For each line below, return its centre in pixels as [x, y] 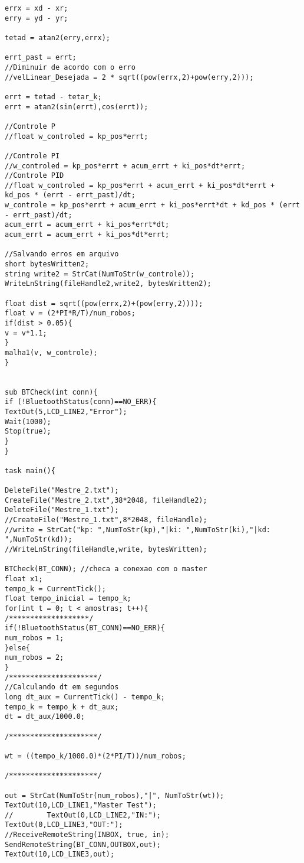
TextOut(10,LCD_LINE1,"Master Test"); [81, 805]
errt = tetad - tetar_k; [53, 97]
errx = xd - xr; [37, 8]
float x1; [24, 579]
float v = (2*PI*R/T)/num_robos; [70, 313]
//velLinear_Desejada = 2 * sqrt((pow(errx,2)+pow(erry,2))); [129, 77]
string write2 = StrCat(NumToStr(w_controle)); [100, 274]
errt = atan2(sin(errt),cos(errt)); [77, 107]
